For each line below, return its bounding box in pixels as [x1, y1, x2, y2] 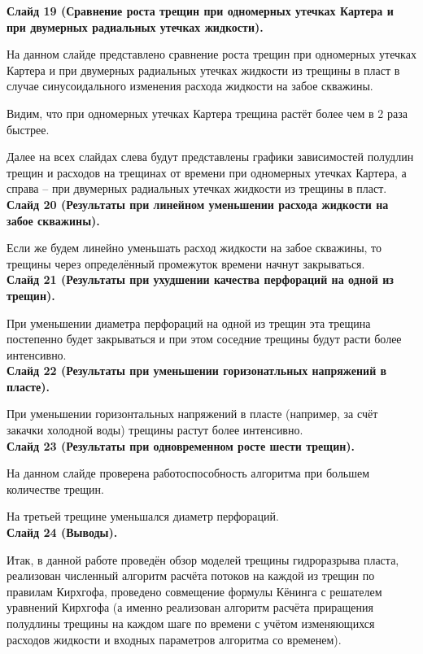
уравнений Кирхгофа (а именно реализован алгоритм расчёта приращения [7, 599, 373, 616]
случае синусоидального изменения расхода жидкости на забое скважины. [7, 77, 373, 94]
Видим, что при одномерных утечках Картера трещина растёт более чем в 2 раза [7, 104, 408, 121]
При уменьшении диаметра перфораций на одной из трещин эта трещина [7, 314, 371, 331]
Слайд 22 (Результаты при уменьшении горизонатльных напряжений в [7, 362, 387, 379]
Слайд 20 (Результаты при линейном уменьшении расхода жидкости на [7, 195, 389, 212]
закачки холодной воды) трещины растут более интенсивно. [7, 421, 303, 438]
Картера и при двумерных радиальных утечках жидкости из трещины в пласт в [7, 61, 400, 78]
